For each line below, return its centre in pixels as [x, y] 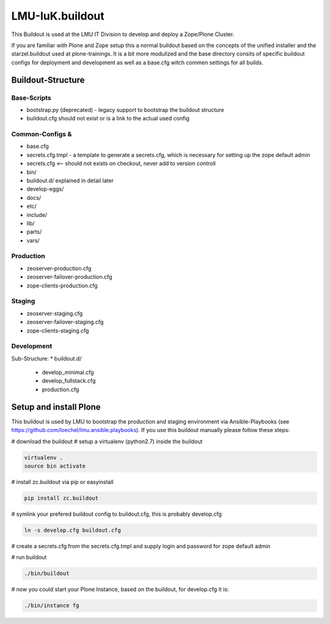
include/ [37, 215]
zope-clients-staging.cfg [58, 331]
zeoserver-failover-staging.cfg [65, 322]
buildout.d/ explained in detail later [70, 180]
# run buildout [29, 557]
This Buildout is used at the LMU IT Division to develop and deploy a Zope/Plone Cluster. [123, 34]
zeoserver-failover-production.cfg [69, 277]
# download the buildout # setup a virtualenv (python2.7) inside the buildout [107, 441]
